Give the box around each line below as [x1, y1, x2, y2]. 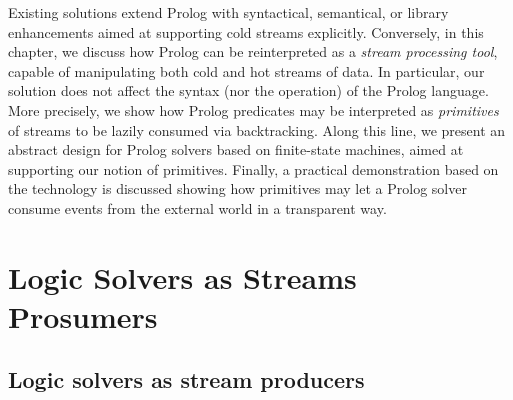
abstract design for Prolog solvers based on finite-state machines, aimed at [8, 139, 464, 160]
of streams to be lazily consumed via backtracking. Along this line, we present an [8, 119, 506, 140]
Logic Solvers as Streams [8, 256, 357, 297]
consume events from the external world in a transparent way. [8, 197, 387, 218]
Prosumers [8, 295, 158, 336]
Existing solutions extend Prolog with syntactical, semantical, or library [8, 2, 449, 22]
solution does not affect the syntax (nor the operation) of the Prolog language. [8, 80, 489, 101]
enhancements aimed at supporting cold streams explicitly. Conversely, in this [8, 21, 484, 42]
